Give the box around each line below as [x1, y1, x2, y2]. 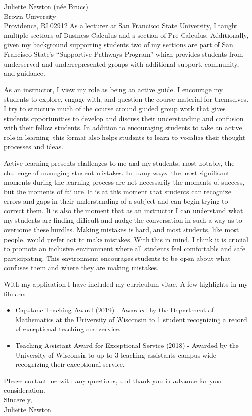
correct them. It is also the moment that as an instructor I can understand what [4, 205, 243, 215]
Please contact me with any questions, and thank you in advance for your [4, 375, 223, 385]
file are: [4, 288, 26, 298]
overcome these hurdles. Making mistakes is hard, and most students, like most [4, 225, 239, 235]
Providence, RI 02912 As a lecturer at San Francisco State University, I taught [4, 20, 238, 31]
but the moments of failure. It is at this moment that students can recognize [4, 186, 231, 196]
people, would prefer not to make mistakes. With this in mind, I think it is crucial [4, 234, 248, 244]
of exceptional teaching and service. [15, 324, 121, 334]
